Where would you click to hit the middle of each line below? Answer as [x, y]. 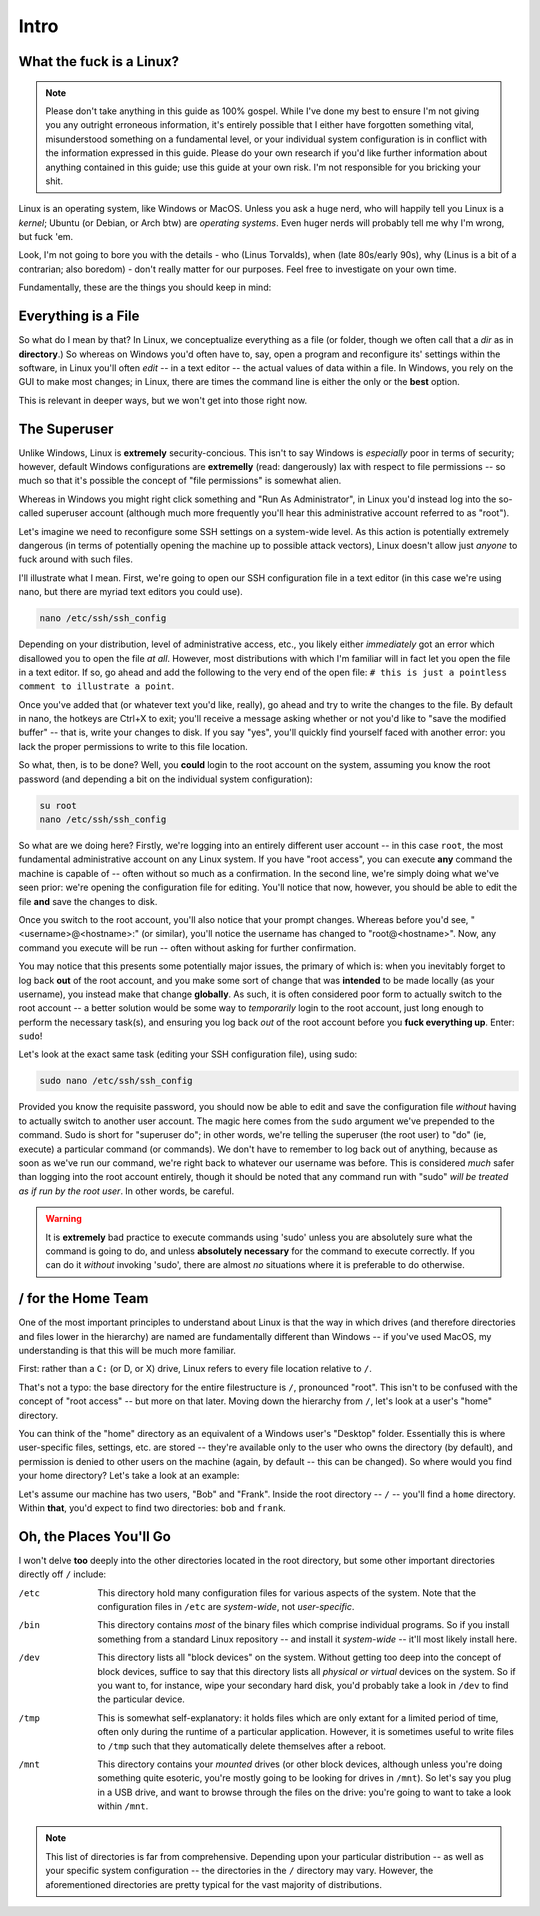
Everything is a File [79, 316]
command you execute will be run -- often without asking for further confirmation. [187, 947]
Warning [63, 1219]
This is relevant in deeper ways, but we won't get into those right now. [163, 400]
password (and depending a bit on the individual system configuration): [165, 779]
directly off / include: [62, 1574]
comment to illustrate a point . [96, 686]
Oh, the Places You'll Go [95, 1536]
